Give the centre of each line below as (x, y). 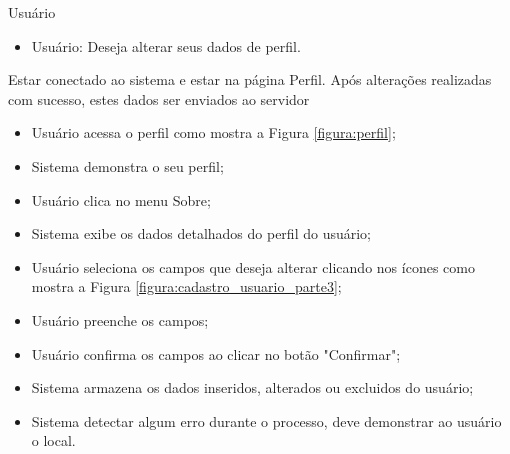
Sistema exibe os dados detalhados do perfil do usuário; (201, 233)
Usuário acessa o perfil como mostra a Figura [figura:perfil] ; (213, 132)
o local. (53, 440)
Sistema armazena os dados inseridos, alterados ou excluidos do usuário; (252, 387)
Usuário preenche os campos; (120, 319)
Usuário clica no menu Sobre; (121, 199)
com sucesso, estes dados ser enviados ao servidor (159, 98)
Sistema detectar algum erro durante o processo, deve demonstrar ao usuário (266, 420)
